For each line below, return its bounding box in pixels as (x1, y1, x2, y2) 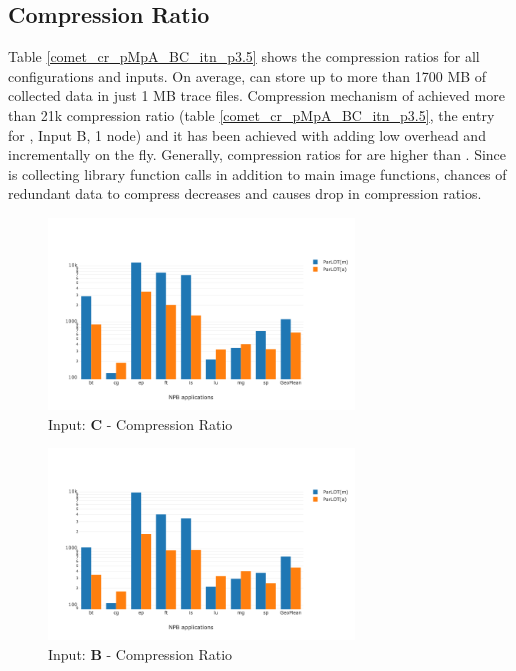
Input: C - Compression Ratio (48, 413, 233, 434)
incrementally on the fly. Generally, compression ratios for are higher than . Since (8, 144, 507, 165)
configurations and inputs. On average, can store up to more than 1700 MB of (8, 65, 487, 86)
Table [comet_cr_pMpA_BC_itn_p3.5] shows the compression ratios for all (8, 46, 480, 67)
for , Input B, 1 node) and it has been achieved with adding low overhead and (8, 124, 486, 145)
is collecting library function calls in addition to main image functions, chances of (8, 163, 507, 184)
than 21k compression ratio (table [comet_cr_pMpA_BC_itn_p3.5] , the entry (8, 104, 495, 125)
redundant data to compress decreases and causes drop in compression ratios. (8, 183, 482, 204)
